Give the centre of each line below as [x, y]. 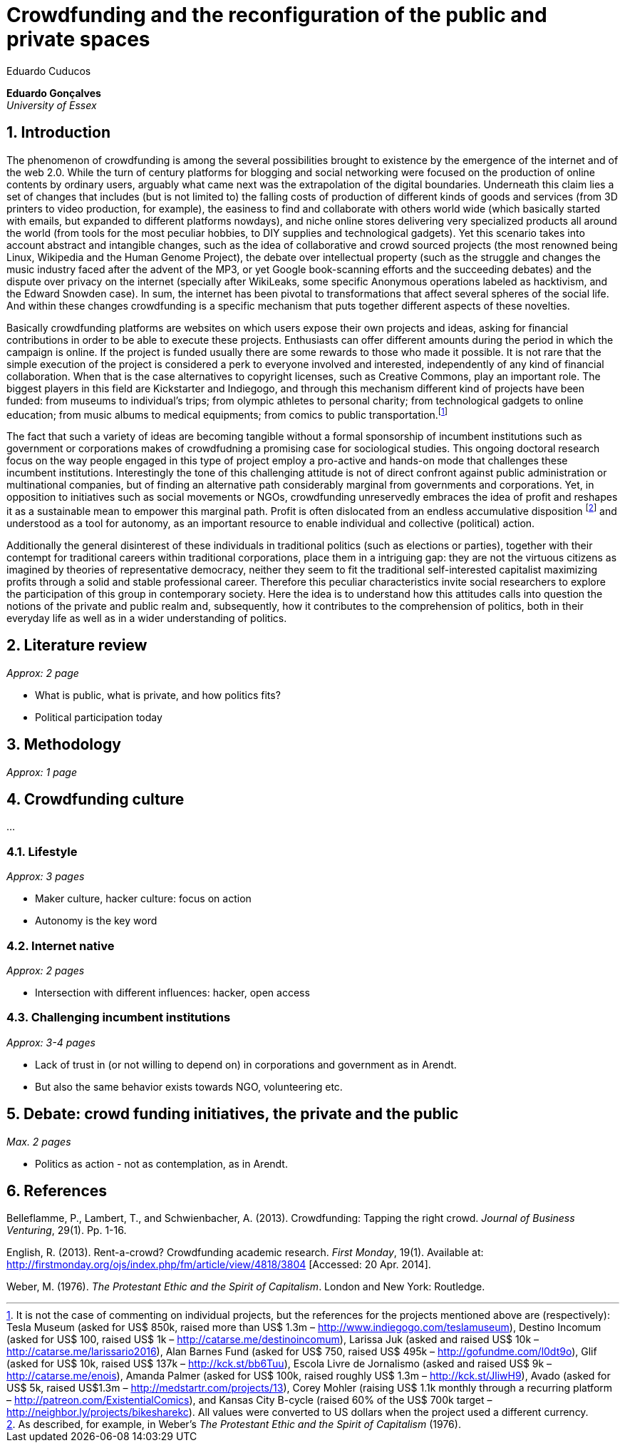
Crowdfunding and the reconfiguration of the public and [277, 15]
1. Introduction [58, 133]
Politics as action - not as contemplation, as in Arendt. [161, 1163]
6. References [57, 1190]
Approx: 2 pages [46, 970]
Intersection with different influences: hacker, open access [172, 992]
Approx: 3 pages [46, 877]
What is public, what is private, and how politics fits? [158, 695]
